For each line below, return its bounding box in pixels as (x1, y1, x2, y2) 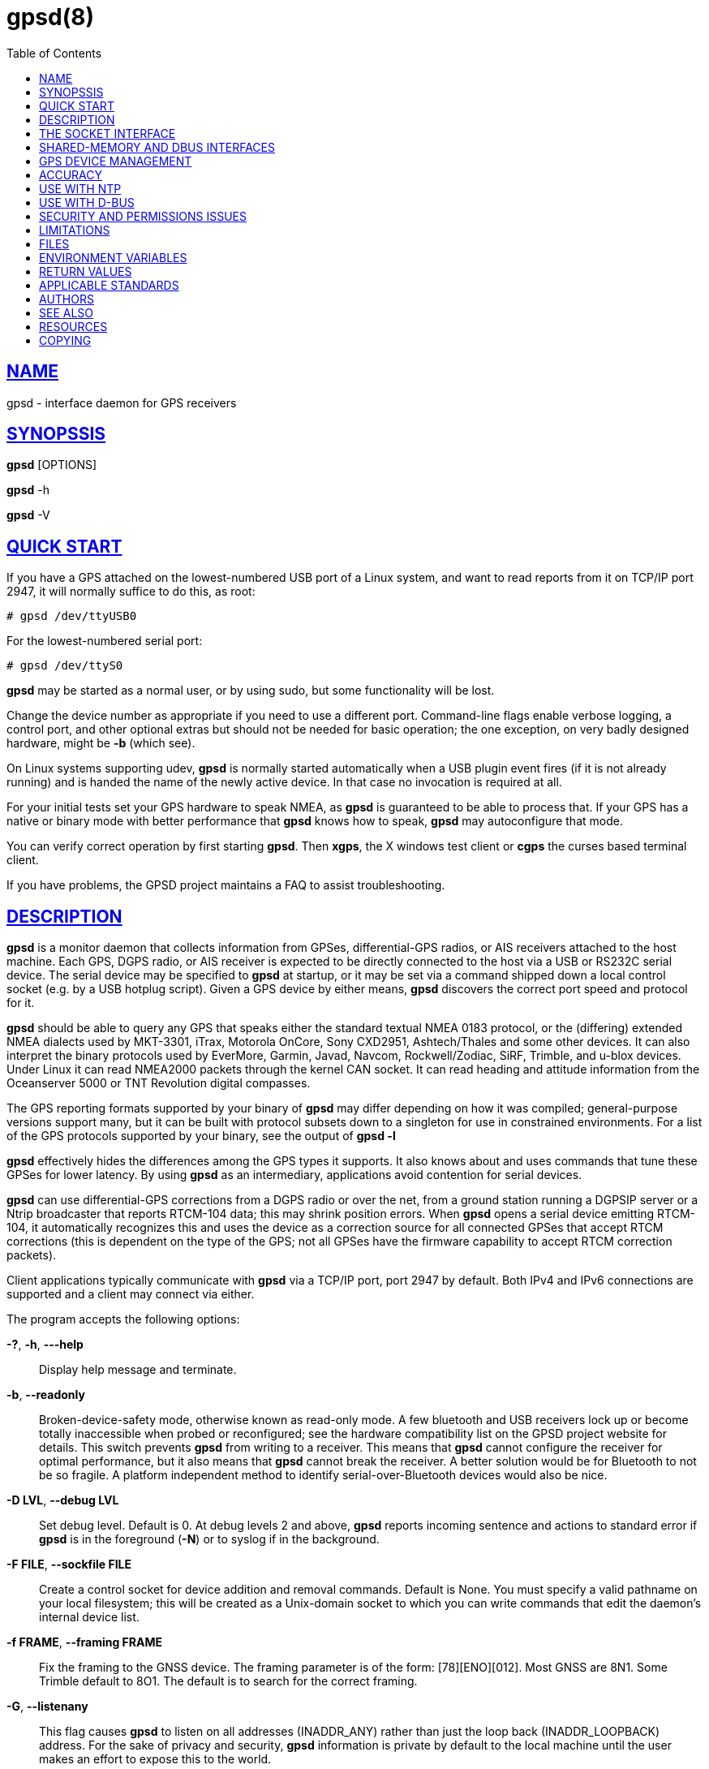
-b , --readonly (6, 1388, 85, 1402)
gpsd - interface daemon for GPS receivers (6, 395, 237, 410)
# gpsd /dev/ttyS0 (6, 659, 123, 673)
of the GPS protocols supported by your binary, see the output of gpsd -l (6, 1129, 396, 1143)
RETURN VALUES (39, 264, 132, 278)
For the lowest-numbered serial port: (6, 634, 203, 648)
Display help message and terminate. (39, 1362, 237, 1377)
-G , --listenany (6, 1699, 88, 1714)
